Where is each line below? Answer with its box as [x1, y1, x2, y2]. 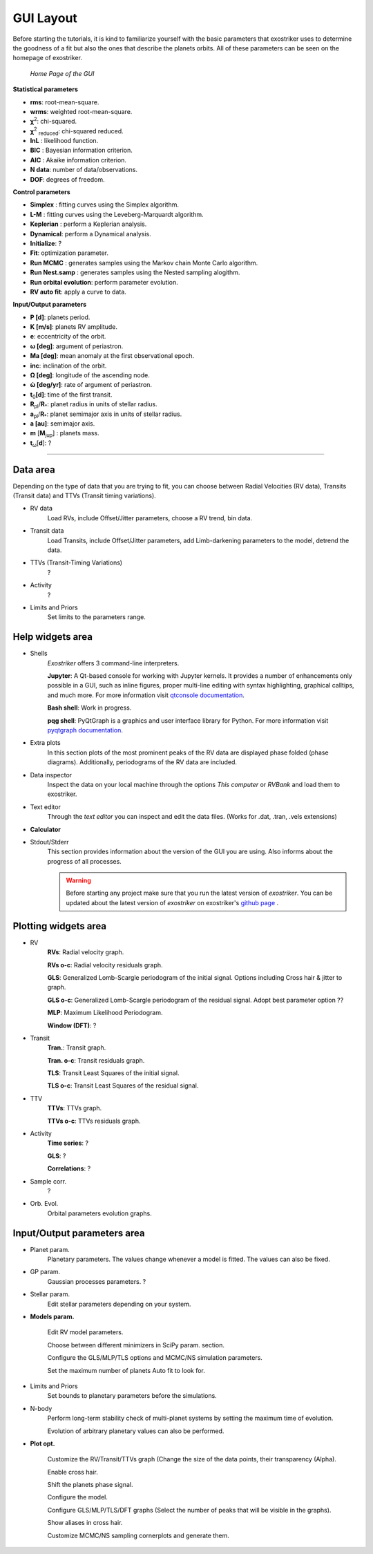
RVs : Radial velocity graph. [47, 948, 124, 956]
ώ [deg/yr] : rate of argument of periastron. [30, 381, 152, 389]
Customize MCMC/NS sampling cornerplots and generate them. [47, 1531, 229, 1539]
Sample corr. [30, 1177, 67, 1185]
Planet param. [30, 1245, 70, 1253]
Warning [66, 876, 91, 884]
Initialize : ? [30, 239, 62, 247]
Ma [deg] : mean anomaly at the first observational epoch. [30, 352, 195, 360]
